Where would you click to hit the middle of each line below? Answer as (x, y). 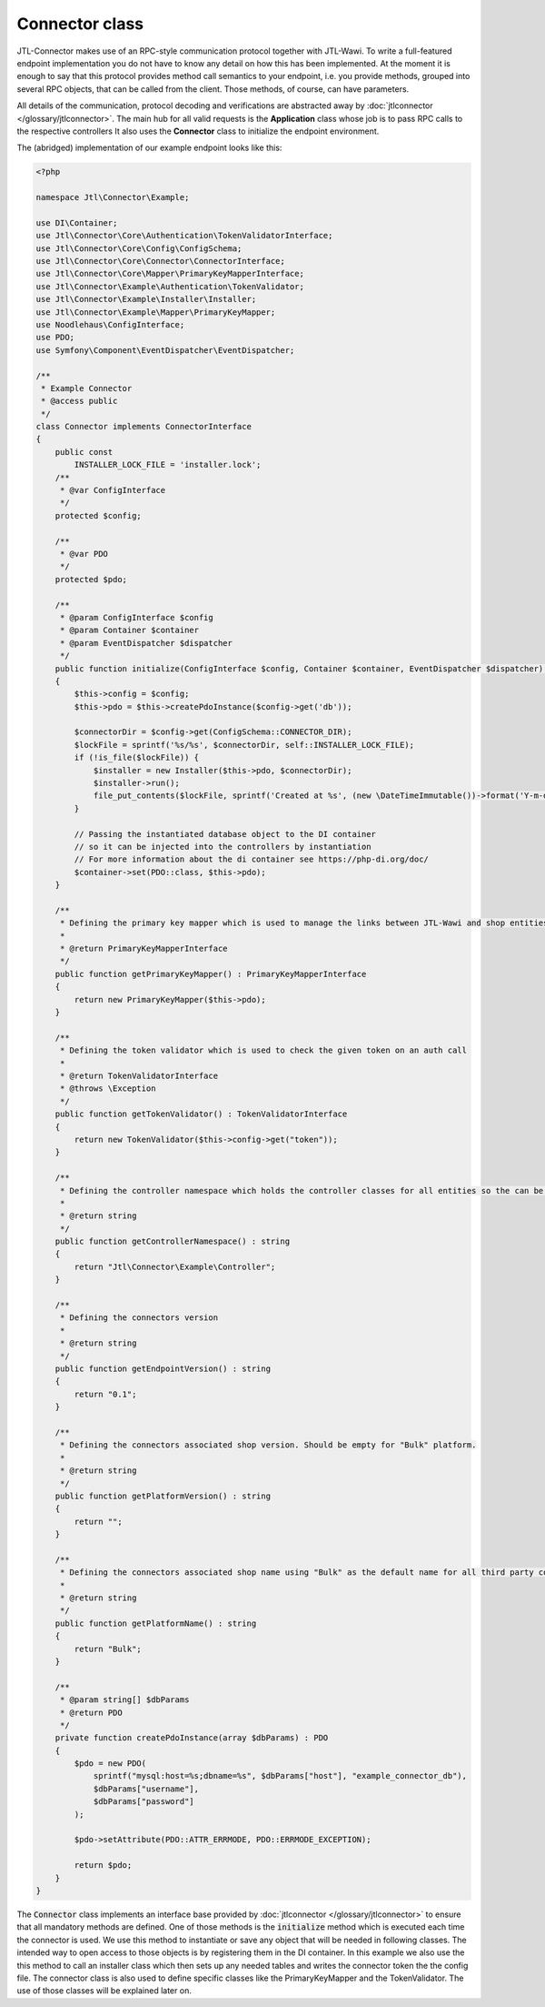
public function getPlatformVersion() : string (163, 1496)
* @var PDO (84, 554)
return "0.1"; (105, 1394)
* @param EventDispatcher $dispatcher (146, 643)
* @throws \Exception (108, 1089)
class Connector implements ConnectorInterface (144, 427)
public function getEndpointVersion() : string (163, 1368)
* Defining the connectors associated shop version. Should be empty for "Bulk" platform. (268, 1445)
